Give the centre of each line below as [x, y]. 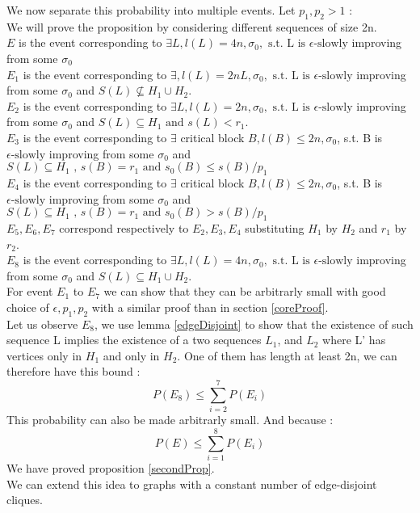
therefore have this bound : [73, 371]
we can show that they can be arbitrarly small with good [245, 291]
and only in [131, 355]
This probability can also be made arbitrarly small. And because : [170, 420]
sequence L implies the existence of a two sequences [134, 340]
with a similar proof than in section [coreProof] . [210, 307]
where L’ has [354, 340]
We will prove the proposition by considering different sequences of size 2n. [192, 26]
